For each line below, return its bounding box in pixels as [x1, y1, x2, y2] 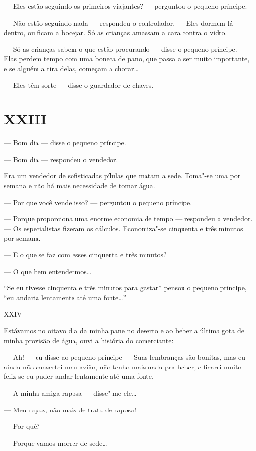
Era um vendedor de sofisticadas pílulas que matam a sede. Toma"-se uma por [4, 170, 241, 181]
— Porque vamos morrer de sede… [4, 437, 107, 448]
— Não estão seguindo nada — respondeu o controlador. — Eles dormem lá [4, 17, 233, 28]
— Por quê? [4, 421, 40, 431]
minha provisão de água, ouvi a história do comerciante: [4, 335, 174, 345]
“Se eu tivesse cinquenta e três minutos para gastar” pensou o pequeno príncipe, [4, 283, 247, 293]
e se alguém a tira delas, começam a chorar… [4, 63, 139, 73]
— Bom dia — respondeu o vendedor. [4, 154, 118, 164]
